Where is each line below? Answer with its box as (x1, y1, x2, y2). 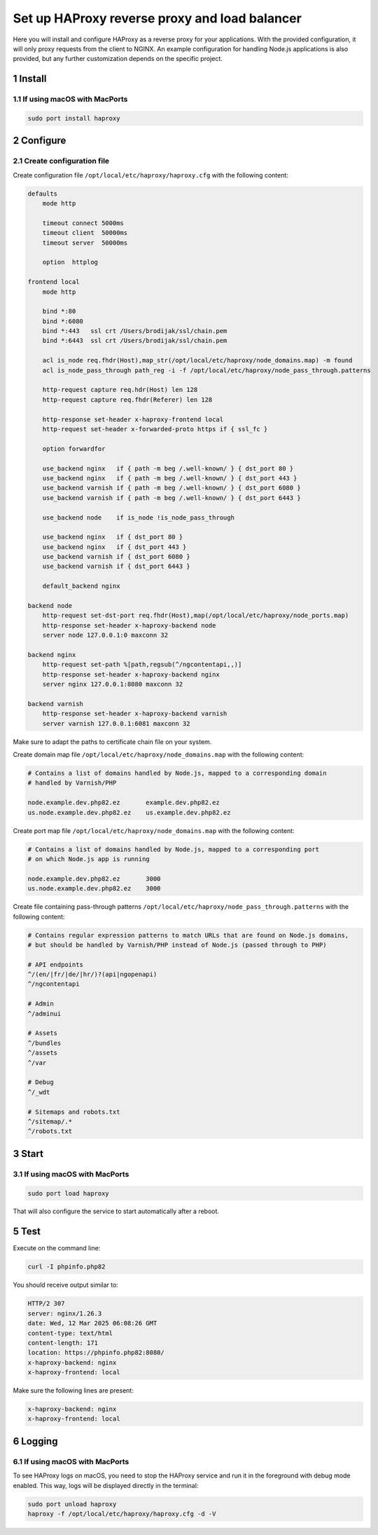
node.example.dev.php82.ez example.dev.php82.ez (27, 799, 220, 806)
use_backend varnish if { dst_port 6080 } (42, 553, 190, 561)
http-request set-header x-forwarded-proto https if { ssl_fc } (42, 425, 268, 433)
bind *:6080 (42, 317, 84, 325)
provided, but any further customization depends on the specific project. (13, 55, 223, 63)
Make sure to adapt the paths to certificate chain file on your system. (13, 737, 212, 746)
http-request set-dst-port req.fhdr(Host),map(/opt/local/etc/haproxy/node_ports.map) (42, 611, 349, 620)
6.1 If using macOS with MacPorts (13, 1456, 129, 1466)
